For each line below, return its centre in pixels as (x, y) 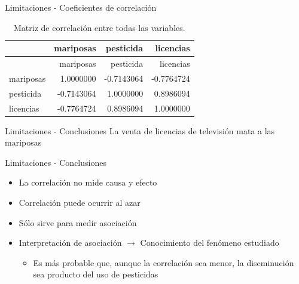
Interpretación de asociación (70, 243)
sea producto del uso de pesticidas (96, 274)
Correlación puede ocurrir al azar (80, 203)
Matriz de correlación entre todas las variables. (100, 27)
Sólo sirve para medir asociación (78, 222)
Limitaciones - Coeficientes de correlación (81, 7)
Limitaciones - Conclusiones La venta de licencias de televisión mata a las (140, 130)
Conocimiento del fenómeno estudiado (210, 243)
